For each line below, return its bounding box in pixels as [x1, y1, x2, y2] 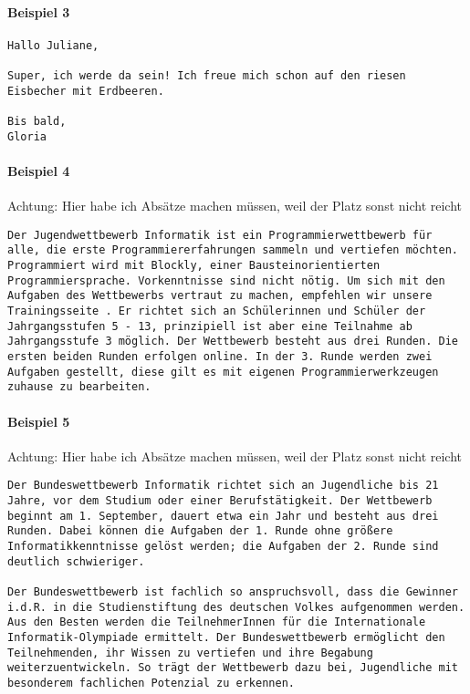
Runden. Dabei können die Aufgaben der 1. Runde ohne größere [7, 524, 393, 538]
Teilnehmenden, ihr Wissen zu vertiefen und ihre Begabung [7, 646, 373, 659]
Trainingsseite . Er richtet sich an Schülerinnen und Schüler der [7, 305, 426, 318]
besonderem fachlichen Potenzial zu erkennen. [7, 676, 295, 689]
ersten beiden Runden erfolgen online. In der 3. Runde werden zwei [7, 350, 433, 364]
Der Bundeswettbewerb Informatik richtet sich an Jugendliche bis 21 [7, 479, 439, 492]
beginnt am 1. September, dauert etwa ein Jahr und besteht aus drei [7, 509, 439, 523]
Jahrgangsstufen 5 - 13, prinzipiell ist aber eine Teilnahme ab [7, 319, 413, 333]
